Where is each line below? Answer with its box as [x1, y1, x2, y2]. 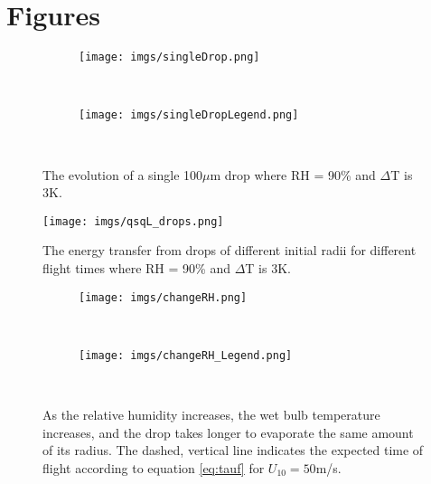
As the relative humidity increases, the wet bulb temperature [42, 405, 380, 424]
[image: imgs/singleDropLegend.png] [79, 109, 299, 122]
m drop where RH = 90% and [210, 165, 376, 184]
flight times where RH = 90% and [42, 259, 230, 278]
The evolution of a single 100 [42, 165, 203, 184]
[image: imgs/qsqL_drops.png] [42, 214, 224, 228]
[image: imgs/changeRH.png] [79, 290, 248, 304]
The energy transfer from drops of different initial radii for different [42, 241, 417, 260]
